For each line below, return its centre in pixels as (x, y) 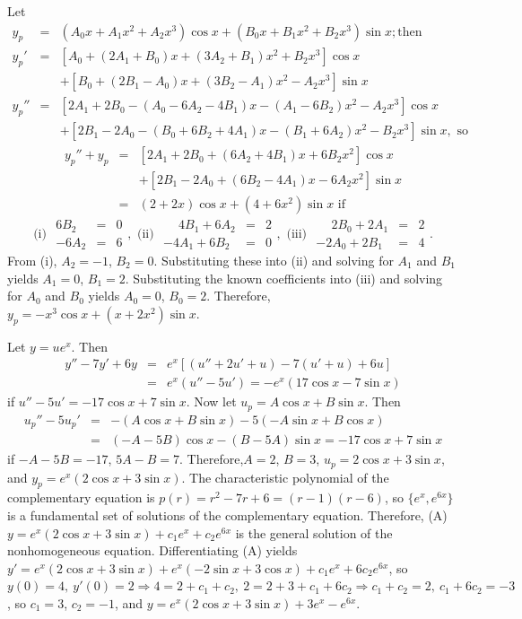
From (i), (32, 260)
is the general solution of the (314, 532)
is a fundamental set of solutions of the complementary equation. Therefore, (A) (227, 515)
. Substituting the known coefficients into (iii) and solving (284, 278)
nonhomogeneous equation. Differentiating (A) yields (152, 550)
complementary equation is (81, 497)
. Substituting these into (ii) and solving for (274, 260)
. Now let (211, 401)
